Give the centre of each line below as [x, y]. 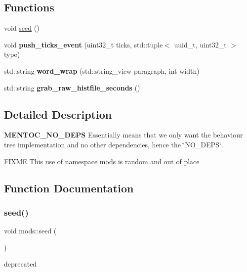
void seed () [22, 28]
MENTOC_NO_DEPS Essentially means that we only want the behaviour [123, 135]
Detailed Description [58, 114]
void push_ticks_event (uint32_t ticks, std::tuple [83, 44]
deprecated [21, 264]
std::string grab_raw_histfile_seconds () [72, 87]
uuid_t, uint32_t [200, 44]
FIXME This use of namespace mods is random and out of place [102, 161]
